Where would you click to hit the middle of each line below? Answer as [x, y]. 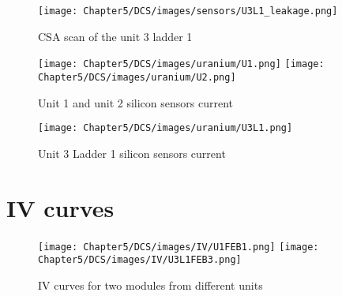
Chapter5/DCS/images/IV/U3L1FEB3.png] [140, 260]
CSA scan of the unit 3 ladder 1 [115, 36]
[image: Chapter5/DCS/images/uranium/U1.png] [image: [181, 64]
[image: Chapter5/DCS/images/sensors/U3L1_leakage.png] [188, 11]
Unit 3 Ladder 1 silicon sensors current [132, 153]
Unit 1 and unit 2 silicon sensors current [135, 102]
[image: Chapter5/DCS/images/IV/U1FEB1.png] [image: [179, 247]
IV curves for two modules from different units [150, 285]
